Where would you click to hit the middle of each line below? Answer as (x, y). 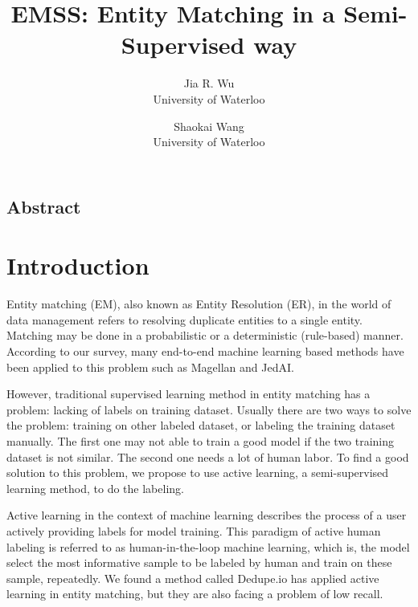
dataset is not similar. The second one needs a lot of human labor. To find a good (208, 456)
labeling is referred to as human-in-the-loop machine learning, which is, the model (208, 546)
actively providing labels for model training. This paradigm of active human (194, 530)
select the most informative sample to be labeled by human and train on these (199, 562)
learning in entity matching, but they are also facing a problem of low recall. (195, 594)
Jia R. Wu (209, 83)
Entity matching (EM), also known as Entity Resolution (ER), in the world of (199, 304)
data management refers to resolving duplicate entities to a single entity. (184, 319)
